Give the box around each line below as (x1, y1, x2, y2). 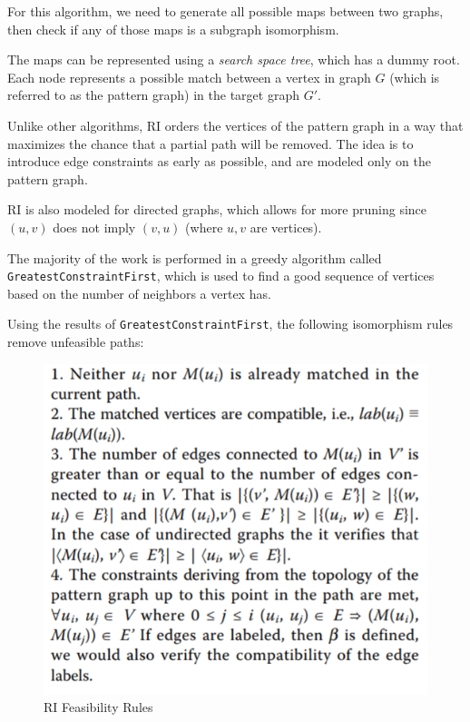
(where (185, 217, 223, 236)
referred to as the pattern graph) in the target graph (7, 85, 299, 104)
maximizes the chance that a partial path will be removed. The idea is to (7, 134, 414, 153)
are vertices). (250, 217, 322, 236)
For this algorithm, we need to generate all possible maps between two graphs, (7, 2, 444, 20)
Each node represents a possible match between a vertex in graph (7, 67, 371, 86)
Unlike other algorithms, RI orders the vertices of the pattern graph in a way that (7, 115, 464, 134)
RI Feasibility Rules (44, 697, 153, 717)
